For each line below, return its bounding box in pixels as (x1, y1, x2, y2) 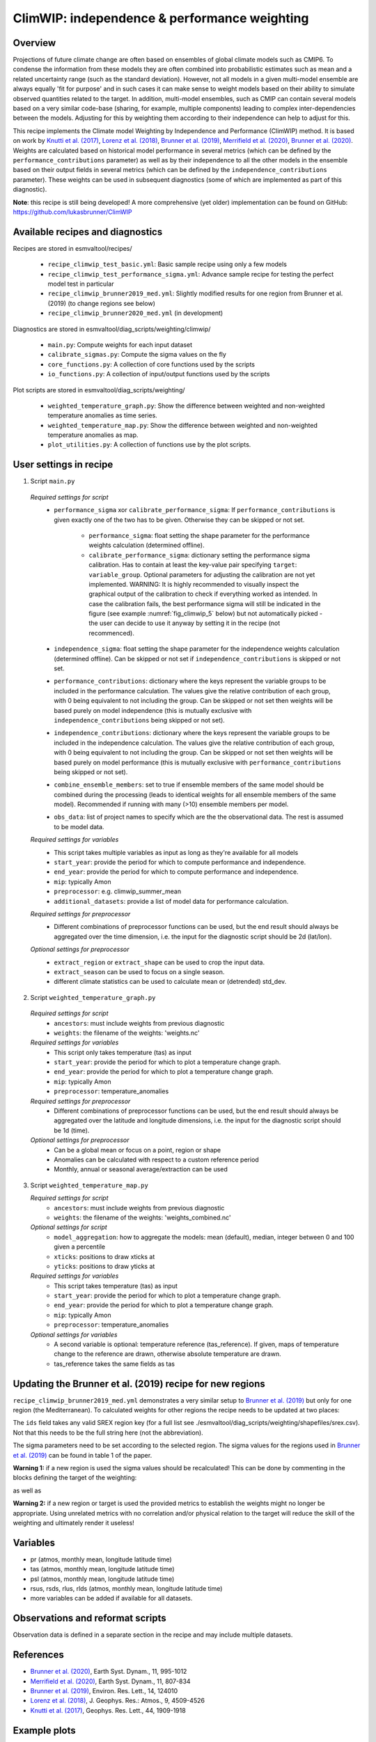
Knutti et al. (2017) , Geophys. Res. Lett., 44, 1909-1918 (30, 1706, 186, 1714)
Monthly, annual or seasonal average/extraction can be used (54, 1165, 228, 1173)
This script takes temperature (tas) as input (54, 1281, 178, 1290)
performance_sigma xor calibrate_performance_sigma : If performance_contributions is (54, 506, 336, 514)
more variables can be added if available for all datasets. (30, 1594, 193, 1603)
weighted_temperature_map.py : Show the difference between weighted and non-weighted (47, 421, 318, 429)
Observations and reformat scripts (13, 1612, 166, 1624)
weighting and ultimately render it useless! (13, 1519, 135, 1527)
